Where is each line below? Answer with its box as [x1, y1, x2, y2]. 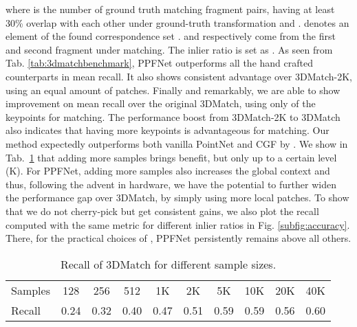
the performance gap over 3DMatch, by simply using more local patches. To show [6, 190, 349, 205]
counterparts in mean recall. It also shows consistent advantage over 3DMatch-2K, [6, 69, 352, 83]
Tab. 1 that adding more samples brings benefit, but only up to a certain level [6, 150, 337, 164]
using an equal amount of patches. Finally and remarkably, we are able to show [6, 82, 340, 97]
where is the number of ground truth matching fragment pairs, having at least [6, 2, 335, 16]
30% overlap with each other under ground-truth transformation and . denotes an [6, 15, 349, 30]
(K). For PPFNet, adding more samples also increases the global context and [6, 163, 330, 178]
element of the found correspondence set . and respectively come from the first [6, 29, 336, 43]
